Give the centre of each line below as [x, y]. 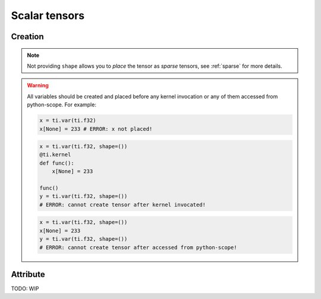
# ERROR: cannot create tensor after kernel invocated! [123, 204]
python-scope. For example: [62, 105]
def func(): [57, 163]
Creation [27, 37]
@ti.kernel [55, 155]
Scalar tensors [48, 15]
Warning [38, 86]
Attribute [28, 274]
